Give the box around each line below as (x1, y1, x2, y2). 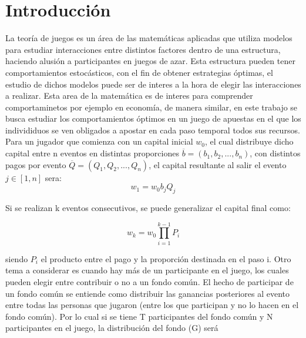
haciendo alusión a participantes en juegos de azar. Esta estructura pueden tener (5, 55, 295, 67)
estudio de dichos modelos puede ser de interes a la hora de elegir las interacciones (5, 78, 301, 90)
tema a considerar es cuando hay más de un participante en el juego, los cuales (5, 264, 289, 276)
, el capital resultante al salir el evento (149, 158, 287, 170)
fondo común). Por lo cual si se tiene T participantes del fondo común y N (5, 310, 273, 322)
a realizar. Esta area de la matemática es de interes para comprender (5, 89, 253, 102)
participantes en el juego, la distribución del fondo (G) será (5, 322, 218, 334)
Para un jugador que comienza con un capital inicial (5, 135, 193, 148)
